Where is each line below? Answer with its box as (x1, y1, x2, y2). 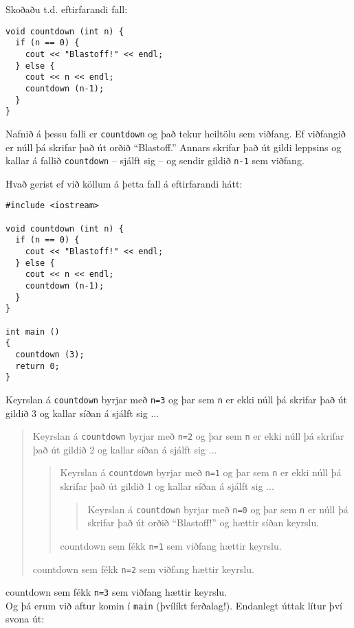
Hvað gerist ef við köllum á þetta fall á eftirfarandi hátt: (5, 176, 243, 190)
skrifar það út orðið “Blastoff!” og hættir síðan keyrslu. (87, 515, 320, 530)
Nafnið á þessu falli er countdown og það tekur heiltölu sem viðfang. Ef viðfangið (5, 126, 346, 140)
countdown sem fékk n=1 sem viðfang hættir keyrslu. (60, 538, 282, 552)
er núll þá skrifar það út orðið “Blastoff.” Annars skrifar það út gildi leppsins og (5, 139, 342, 154)
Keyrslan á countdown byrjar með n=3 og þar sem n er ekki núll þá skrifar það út (5, 392, 347, 406)
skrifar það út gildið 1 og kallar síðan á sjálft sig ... (60, 479, 274, 493)
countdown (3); (15, 349, 85, 359)
